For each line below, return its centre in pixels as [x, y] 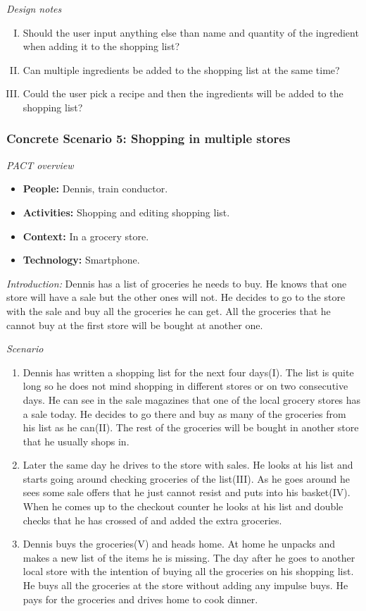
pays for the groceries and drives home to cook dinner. [140, 599]
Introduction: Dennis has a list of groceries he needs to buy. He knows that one [177, 283]
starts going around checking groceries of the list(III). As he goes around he [186, 478]
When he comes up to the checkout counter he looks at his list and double [183, 506]
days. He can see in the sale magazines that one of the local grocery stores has [192, 399]
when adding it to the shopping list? [101, 46]
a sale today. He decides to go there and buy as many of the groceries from [184, 413]
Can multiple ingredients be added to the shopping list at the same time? [181, 69]
